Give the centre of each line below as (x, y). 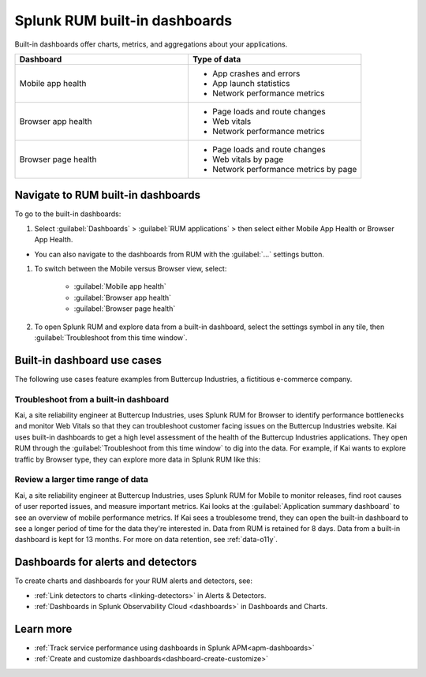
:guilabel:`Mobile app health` (120, 286)
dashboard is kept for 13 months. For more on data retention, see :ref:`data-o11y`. (146, 540)
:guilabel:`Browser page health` (125, 309)
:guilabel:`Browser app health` (123, 297)
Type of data (217, 59)
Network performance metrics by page (284, 169)
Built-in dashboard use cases (88, 360)
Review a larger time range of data (82, 480)
